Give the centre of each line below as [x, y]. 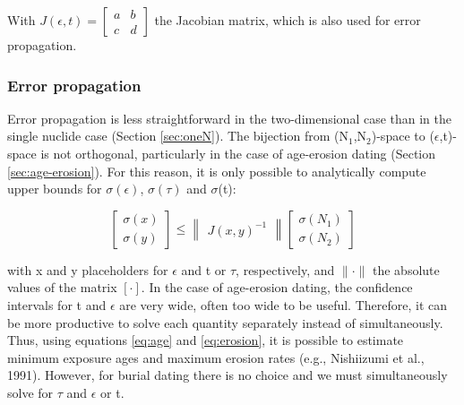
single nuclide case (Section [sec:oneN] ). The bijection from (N [178, 136]
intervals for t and [57, 304]
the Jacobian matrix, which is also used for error [288, 20]
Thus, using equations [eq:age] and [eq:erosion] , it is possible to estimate [206, 340]
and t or [204, 269]
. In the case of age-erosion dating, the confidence [277, 287]
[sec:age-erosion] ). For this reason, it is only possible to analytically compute [217, 171]
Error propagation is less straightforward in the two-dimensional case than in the [230, 118]
